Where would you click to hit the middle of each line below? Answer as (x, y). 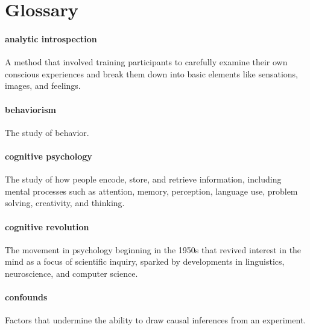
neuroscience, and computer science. (71, 273)
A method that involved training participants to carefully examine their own (146, 62)
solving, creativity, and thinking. (65, 203)
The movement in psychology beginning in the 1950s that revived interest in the (153, 249)
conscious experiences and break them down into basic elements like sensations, (151, 73)
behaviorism (30, 109)
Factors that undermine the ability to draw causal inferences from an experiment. (156, 320)
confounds (26, 297)
